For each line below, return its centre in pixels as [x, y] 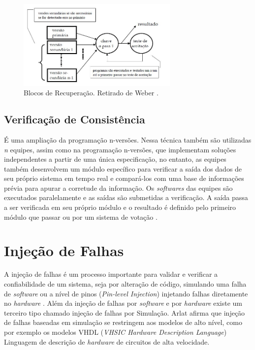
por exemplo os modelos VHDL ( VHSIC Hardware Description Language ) [115, 332]
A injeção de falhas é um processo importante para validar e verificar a [111, 274]
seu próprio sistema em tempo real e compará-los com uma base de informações [124, 178]
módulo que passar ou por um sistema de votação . [81, 217]
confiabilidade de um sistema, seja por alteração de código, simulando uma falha [125, 283]
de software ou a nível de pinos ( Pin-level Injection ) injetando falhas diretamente [126, 293]
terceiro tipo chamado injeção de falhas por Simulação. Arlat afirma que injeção [125, 312]
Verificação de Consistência [75, 119]
